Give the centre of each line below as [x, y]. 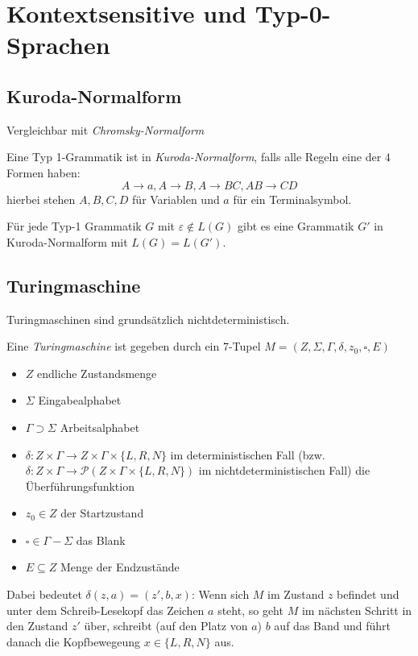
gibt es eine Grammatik [296, 226]
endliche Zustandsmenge [97, 373]
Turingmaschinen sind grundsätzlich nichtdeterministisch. [148, 319]
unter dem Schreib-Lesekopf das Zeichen [106, 610]
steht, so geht [250, 610]
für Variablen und [176, 199]
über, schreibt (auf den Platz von [166, 626]
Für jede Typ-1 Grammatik [74, 226]
